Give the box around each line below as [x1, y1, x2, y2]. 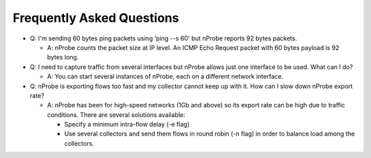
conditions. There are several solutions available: [47, 110, 185, 119]
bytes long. [47, 53, 79, 62]
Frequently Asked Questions [12, 10, 179, 25]
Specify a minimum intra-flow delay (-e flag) [64, 120, 190, 129]
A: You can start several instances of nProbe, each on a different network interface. [47, 73, 284, 81]
